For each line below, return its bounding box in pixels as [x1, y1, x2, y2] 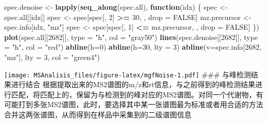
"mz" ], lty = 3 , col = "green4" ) [4, 51, 100, 62]
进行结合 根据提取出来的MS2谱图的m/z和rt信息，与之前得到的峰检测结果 [11, 79, 256, 90]
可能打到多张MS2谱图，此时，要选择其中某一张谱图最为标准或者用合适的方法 [4, 99, 263, 110]
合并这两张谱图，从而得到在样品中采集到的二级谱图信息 [4, 109, 191, 119]
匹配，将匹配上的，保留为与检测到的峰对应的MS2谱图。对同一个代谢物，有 [11, 89, 263, 99]
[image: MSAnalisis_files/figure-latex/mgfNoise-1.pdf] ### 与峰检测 [4, 69, 251, 79]
